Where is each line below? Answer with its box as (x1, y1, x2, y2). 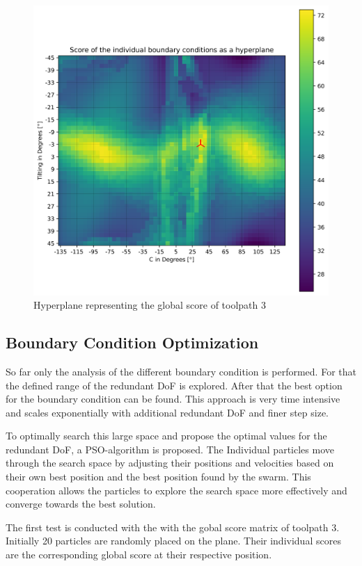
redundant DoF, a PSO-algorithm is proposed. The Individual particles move (6, 442, 334, 456)
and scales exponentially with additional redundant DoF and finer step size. (6, 405, 329, 419)
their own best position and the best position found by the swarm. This (6, 469, 311, 484)
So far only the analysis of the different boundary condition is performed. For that (6, 364, 356, 378)
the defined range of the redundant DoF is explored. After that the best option (6, 378, 343, 392)
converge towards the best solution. (6, 496, 156, 511)
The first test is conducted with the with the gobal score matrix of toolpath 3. (6, 519, 340, 534)
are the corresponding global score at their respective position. (6, 547, 272, 562)
